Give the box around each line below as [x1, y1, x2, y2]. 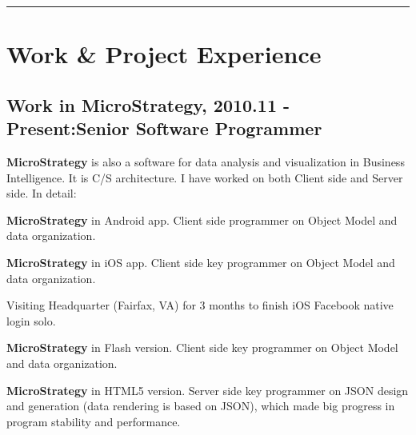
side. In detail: [6, 185, 77, 202]
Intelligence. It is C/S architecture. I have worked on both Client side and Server [6, 169, 403, 186]
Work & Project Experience [6, 38, 322, 70]
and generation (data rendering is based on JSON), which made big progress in [6, 397, 395, 414]
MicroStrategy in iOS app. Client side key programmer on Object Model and [6, 253, 395, 270]
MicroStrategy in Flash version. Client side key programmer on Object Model [6, 339, 398, 356]
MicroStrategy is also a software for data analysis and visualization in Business [6, 153, 405, 170]
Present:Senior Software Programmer [6, 116, 322, 141]
